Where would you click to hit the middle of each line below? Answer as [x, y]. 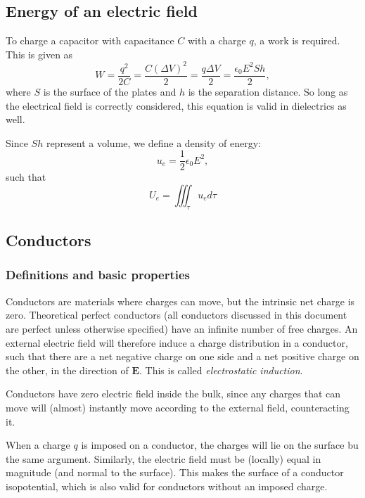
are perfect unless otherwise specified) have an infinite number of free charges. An [182, 328]
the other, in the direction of [67, 370]
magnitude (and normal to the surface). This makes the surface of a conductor [175, 472]
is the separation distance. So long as [268, 91]
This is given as [39, 54]
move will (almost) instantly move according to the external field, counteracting [178, 407]
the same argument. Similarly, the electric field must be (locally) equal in [164, 458]
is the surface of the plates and [110, 91]
